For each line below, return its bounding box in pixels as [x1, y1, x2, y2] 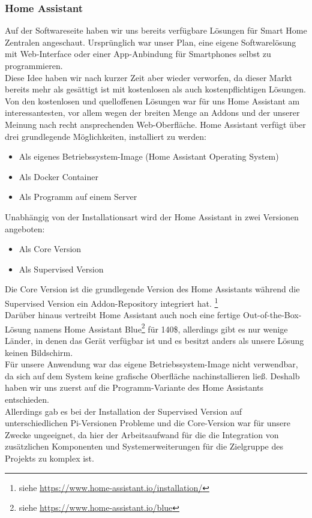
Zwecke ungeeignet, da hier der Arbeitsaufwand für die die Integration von [5, 428, 279, 441]
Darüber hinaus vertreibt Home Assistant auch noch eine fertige [5, 309, 241, 321]
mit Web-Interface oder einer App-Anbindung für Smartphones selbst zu [5, 47, 271, 60]
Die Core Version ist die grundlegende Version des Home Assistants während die [5, 283, 300, 295]
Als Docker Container [19, 170, 98, 182]
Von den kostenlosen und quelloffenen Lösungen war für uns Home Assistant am [5, 94, 300, 107]
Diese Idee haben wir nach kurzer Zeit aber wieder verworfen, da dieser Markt [5, 71, 293, 83]
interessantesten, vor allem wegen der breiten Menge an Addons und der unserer [5, 106, 300, 119]
